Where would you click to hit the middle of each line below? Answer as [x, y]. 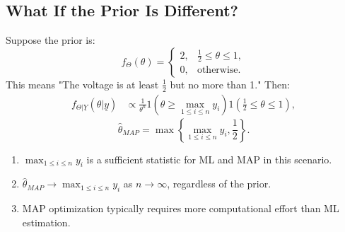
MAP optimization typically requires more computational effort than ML [181, 208]
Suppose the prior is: [51, 40]
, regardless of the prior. [219, 184]
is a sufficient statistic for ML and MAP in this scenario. [209, 159]
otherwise [217, 70]
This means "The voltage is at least [82, 84]
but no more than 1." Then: [230, 84]
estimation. [46, 222]
